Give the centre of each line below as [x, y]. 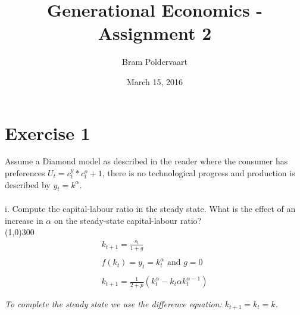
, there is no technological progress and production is [199, 173]
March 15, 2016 [155, 81]
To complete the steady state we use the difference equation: [113, 304]
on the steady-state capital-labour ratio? [128, 220]
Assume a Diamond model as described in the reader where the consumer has [146, 161]
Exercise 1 [48, 132]
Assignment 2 [155, 33]
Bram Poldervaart [155, 62]
